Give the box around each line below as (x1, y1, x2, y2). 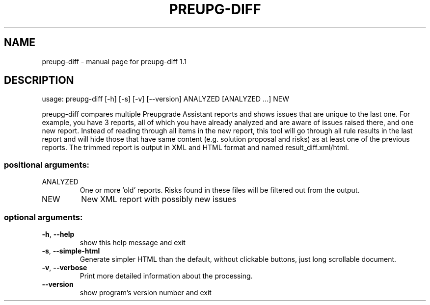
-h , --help (42, 229, 75, 238)
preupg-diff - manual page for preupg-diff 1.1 (42, 57, 187, 66)
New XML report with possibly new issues (81, 194, 237, 204)
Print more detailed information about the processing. (80, 271, 253, 280)
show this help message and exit (80, 238, 186, 247)
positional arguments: (4, 159, 90, 170)
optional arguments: (4, 212, 83, 222)
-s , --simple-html (42, 246, 100, 255)
